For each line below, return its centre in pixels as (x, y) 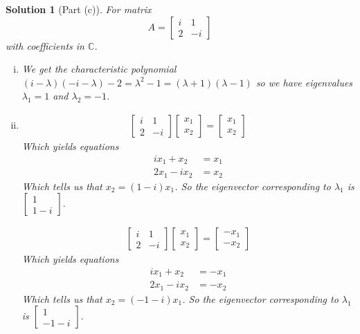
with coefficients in (45, 45)
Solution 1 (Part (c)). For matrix (79, 9)
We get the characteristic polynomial (99, 69)
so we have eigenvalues (304, 82)
